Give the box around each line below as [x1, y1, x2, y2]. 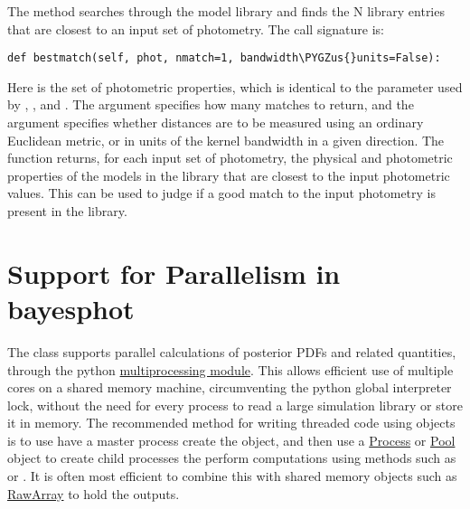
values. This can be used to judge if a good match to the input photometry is [7, 184, 437, 203]
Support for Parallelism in [7, 254, 341, 291]
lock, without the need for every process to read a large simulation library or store [7, 395, 463, 414]
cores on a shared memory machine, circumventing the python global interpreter [7, 378, 452, 397]
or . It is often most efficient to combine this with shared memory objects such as [7, 467, 457, 485]
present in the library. [7, 202, 127, 220]
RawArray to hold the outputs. [7, 484, 180, 503]
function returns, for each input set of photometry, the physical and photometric [7, 148, 453, 167]
